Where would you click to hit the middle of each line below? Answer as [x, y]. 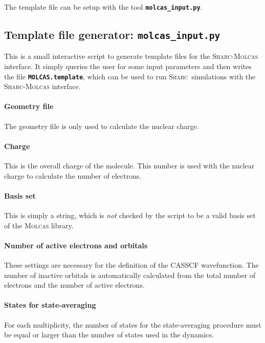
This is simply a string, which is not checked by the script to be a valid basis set [130, 215]
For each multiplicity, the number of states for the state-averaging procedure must [133, 324]
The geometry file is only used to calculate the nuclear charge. [102, 126]
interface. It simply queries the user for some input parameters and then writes [128, 66]
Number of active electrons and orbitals [76, 245]
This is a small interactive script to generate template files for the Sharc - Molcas [131, 56]
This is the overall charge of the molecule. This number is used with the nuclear [129, 166]
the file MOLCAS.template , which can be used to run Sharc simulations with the [130, 76]
